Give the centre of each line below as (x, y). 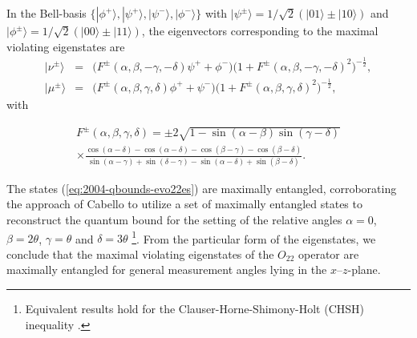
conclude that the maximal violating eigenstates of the (140, 254)
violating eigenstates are (66, 46)
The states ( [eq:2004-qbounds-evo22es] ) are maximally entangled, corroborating (202, 188)
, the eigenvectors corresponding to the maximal (260, 30)
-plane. (364, 270)
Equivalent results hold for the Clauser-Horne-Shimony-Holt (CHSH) (194, 309)
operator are (329, 254)
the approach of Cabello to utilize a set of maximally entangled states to (184, 204)
